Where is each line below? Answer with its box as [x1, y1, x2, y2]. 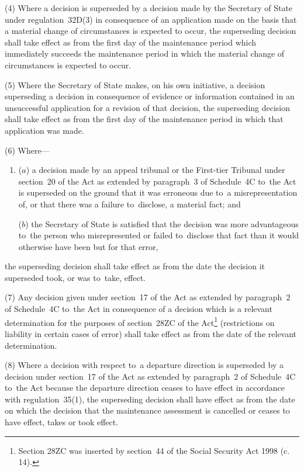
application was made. [5, 124, 84, 136]
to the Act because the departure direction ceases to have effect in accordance [5, 381, 285, 394]
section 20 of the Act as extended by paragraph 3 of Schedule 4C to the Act [18, 175, 296, 187]
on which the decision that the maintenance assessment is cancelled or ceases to [5, 404, 290, 417]
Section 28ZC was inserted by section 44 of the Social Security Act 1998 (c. [18, 444, 290, 456]
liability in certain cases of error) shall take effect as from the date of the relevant [5, 327, 297, 339]
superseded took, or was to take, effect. [5, 271, 146, 283]
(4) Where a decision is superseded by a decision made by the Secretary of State [5, 2, 293, 13]
